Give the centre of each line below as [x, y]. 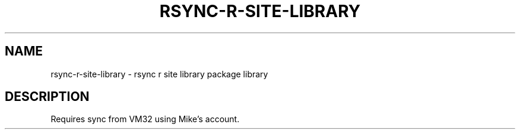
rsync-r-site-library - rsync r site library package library [159, 74]
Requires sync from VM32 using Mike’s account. [145, 119]
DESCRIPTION [47, 97]
